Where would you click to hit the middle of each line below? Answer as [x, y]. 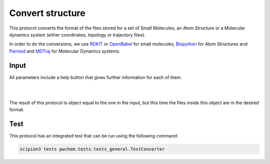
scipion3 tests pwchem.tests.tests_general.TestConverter [92, 149]
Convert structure [47, 13]
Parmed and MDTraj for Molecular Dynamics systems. [65, 51]
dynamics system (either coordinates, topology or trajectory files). [77, 34]
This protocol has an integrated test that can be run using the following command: [94, 136]
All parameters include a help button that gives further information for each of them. [96, 77]
